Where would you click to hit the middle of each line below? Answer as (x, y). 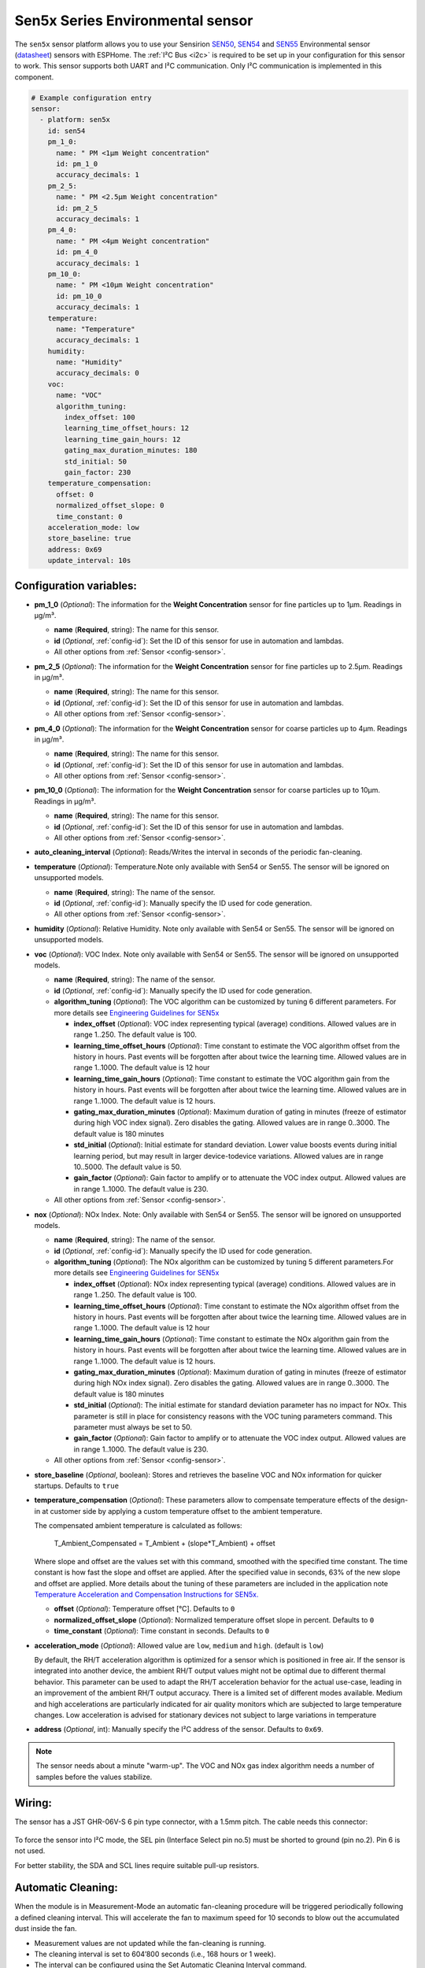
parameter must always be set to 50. (133, 1427)
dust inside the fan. (46, 1929)
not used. (30, 1851)
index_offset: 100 (100, 418)
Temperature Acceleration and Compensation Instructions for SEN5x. (146, 1595)
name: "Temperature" (96, 329)
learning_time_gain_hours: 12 (122, 439)
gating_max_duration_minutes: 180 (131, 450)
